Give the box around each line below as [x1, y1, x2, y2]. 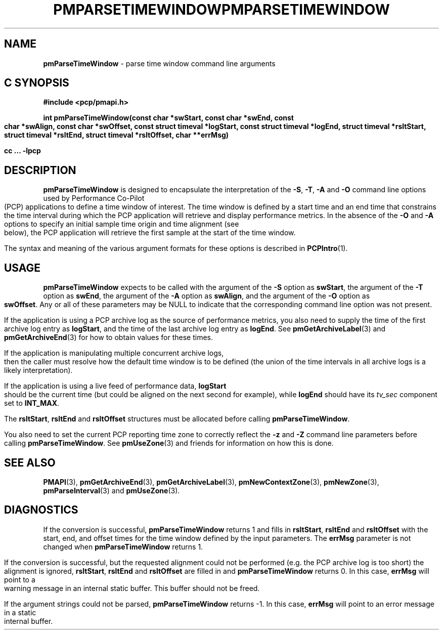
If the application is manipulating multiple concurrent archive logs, [4, 349, 224, 358]
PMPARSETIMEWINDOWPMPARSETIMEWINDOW [53, 1, 390, 18]
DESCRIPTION [4, 163, 76, 177]
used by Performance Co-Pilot [43, 194, 145, 203]
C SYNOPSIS [4, 76, 69, 90]
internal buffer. [4, 616, 53, 625]
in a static [4, 608, 36, 617]
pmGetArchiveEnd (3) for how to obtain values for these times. [4, 333, 213, 342]
